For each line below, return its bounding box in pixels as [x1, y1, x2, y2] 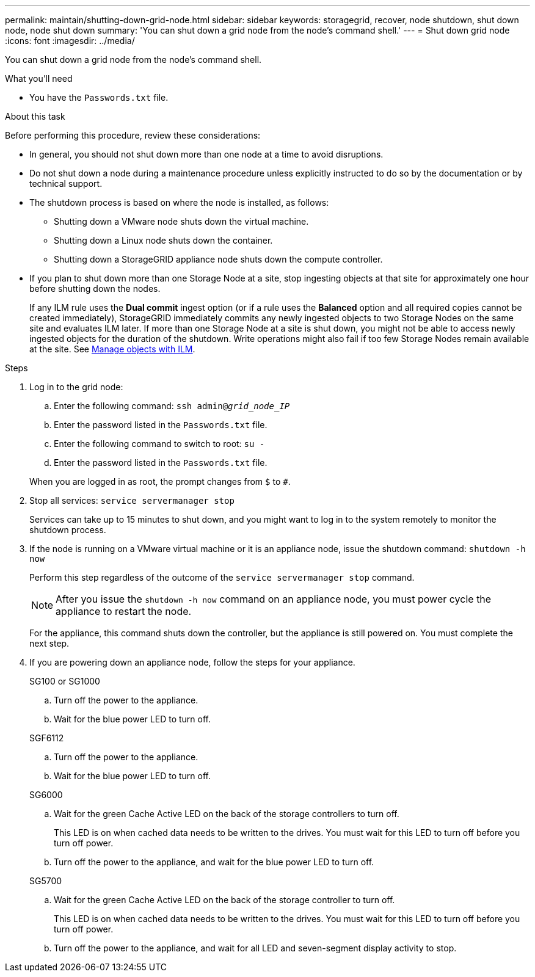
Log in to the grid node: [29, 382, 123, 392]
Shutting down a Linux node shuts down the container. [54, 235, 273, 245]
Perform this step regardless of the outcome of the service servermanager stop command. [29, 572, 415, 583]
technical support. [29, 178, 103, 189]
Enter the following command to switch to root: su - [54, 438, 265, 449]
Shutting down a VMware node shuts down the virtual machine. [54, 216, 309, 227]
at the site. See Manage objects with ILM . [29, 344, 195, 354]
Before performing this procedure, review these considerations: [5, 130, 261, 140]
